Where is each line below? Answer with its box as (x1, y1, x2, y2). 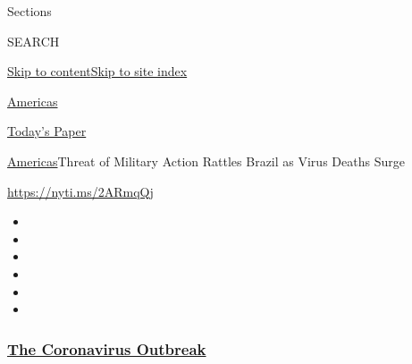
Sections (7, 2, 52, 20)
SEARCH (7, 31, 60, 50)
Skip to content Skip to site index (7, 62, 188, 80)
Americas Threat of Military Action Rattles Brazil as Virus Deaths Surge (7, 151, 405, 170)
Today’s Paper (7, 122, 87, 140)
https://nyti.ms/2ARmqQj (7, 182, 154, 200)
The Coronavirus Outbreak (7, 337, 206, 360)
